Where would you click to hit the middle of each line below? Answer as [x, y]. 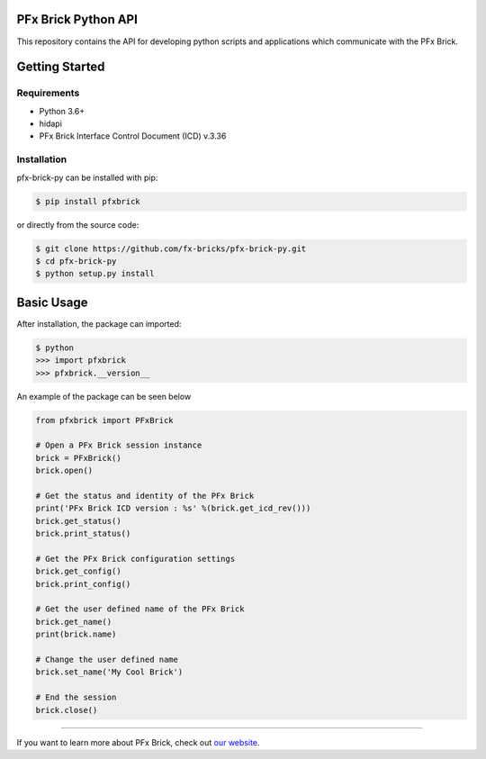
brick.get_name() [74, 622]
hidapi [51, 124]
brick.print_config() [83, 584]
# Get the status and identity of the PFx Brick [145, 496]
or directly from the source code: [78, 224]
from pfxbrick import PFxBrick [105, 420]
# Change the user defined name [107, 659]
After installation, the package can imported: [99, 323]
